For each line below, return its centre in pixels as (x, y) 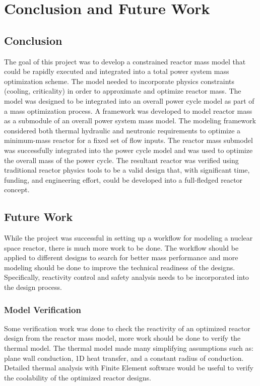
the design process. (33, 287)
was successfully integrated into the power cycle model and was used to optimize (128, 150)
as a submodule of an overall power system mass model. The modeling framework (130, 121)
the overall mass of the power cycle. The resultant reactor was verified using (121, 160)
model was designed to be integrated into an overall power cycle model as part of (129, 100)
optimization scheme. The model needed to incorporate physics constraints (119, 81)
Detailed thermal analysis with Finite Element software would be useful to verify (129, 368)
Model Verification (43, 309)
